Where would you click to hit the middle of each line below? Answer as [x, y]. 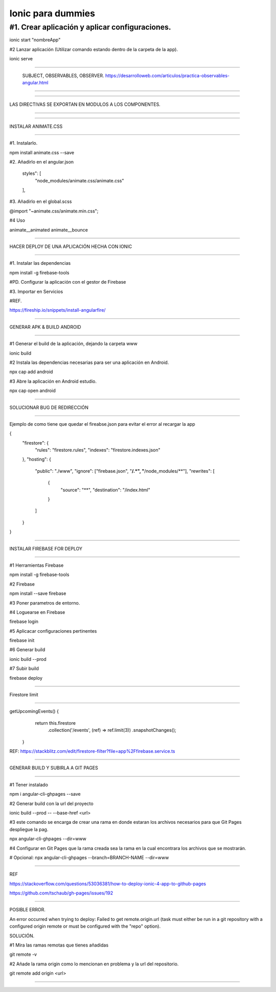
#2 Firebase [22, 584]
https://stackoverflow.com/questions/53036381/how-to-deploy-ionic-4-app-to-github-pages [108, 884]
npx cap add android [31, 372]
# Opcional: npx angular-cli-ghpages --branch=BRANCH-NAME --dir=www [89, 857]
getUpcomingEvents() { [34, 711]
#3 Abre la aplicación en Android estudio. [53, 381]
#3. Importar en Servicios [36, 291]
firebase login [24, 621]
